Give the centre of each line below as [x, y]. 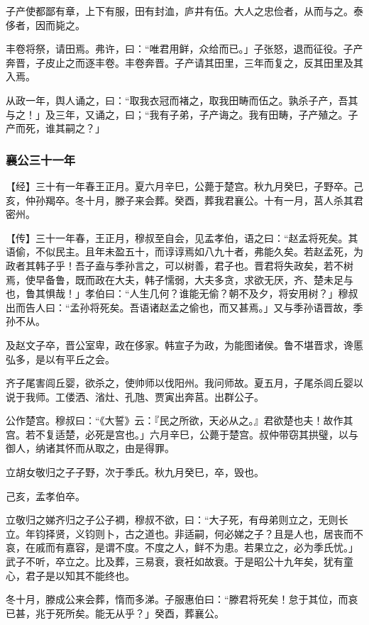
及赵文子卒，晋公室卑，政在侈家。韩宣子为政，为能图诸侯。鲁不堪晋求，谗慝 [184, 344]
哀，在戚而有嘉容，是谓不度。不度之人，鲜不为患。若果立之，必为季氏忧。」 [182, 547]
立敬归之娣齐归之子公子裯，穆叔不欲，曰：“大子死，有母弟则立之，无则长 [177, 520]
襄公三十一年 [41, 159]
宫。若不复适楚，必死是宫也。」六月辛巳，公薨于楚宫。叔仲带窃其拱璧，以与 [182, 434]
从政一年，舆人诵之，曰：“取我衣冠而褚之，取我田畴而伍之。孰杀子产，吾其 [182, 100]
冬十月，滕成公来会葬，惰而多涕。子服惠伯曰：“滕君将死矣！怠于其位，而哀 [182, 599]
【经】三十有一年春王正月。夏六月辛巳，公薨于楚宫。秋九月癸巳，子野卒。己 [184, 186]
